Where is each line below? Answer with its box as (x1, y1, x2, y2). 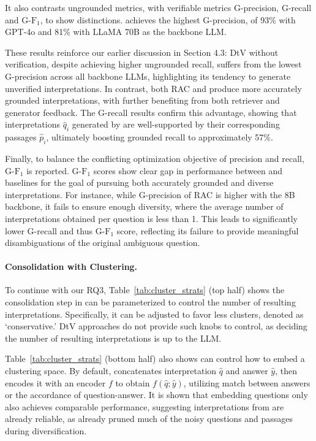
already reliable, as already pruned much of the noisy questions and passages (5, 412, 293, 425)
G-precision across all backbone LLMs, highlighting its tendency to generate (5, 69, 291, 82)
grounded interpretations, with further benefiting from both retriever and (5, 94, 280, 107)
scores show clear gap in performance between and (93, 164, 283, 177)
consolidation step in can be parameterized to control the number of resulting (5, 296, 296, 309)
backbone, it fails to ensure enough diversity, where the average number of (5, 200, 284, 213)
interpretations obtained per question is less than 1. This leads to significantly (5, 212, 298, 224)
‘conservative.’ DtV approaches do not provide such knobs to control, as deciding (5, 320, 307, 332)
